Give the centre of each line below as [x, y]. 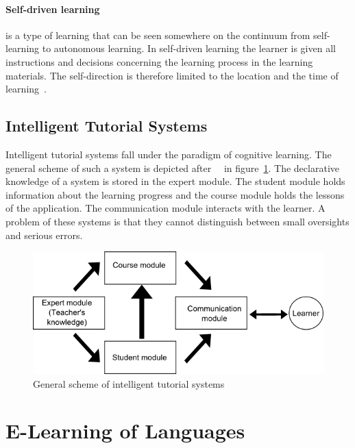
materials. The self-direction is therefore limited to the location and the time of [172, 75]
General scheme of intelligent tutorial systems [129, 383]
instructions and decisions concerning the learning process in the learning [159, 61]
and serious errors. [44, 235]
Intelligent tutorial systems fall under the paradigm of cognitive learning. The [169, 154]
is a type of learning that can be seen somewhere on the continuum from [158, 35]
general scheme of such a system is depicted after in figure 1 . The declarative [172, 167]
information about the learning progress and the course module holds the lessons [175, 194]
